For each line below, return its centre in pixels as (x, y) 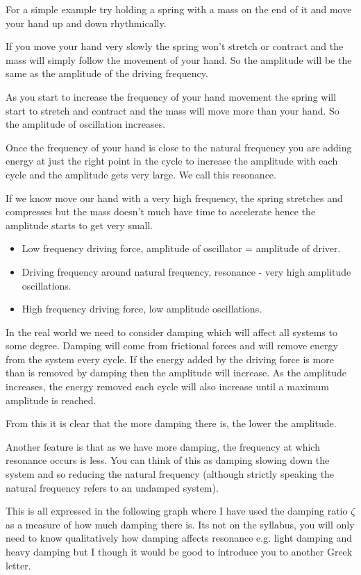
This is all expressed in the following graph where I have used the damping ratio (177, 511)
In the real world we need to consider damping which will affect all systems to (171, 332)
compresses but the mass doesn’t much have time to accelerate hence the (161, 211)
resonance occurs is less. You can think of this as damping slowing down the (168, 460)
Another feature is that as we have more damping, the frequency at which (163, 446)
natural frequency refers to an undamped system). (112, 487)
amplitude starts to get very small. (79, 225)
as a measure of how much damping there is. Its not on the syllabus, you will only (180, 524)
